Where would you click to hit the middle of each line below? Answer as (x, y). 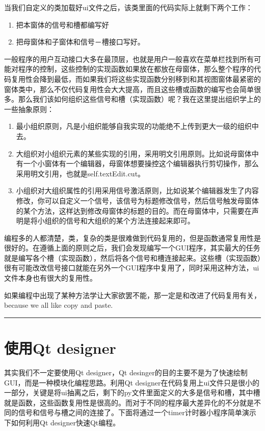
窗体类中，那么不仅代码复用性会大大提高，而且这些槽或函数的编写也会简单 (129, 89)
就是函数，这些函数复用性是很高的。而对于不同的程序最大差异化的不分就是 (129, 402)
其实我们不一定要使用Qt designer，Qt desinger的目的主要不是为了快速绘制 (126, 372)
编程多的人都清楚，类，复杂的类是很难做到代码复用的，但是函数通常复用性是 (132, 237)
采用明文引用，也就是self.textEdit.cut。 (81, 173)
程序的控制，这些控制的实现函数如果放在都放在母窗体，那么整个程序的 (136, 69)
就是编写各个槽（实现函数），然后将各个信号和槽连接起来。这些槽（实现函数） (132, 257)
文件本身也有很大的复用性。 (50, 278)
